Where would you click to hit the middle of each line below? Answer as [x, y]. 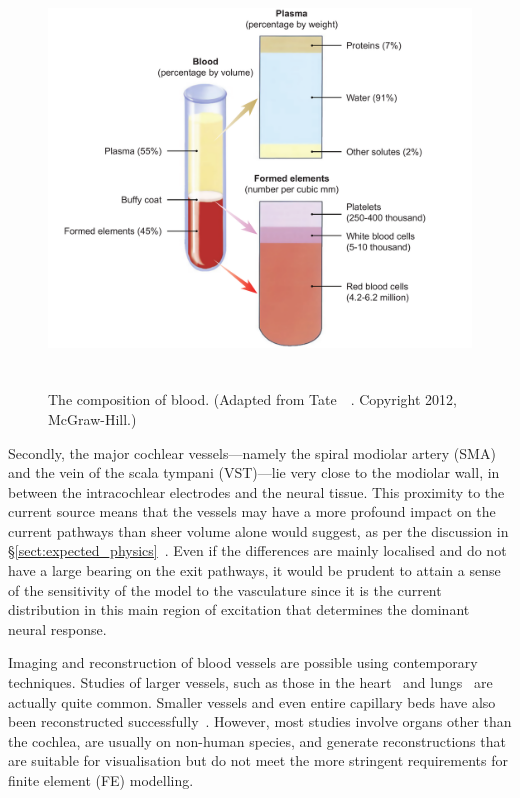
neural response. [57, 628]
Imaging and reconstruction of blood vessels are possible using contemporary [243, 662]
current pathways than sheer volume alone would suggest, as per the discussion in [258, 530]
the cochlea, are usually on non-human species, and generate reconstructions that [257, 740]
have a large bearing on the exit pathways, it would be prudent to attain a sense [254, 570]
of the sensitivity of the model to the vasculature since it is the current [225, 589]
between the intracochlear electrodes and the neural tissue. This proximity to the [256, 491]
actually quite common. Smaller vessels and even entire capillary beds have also [252, 701]
